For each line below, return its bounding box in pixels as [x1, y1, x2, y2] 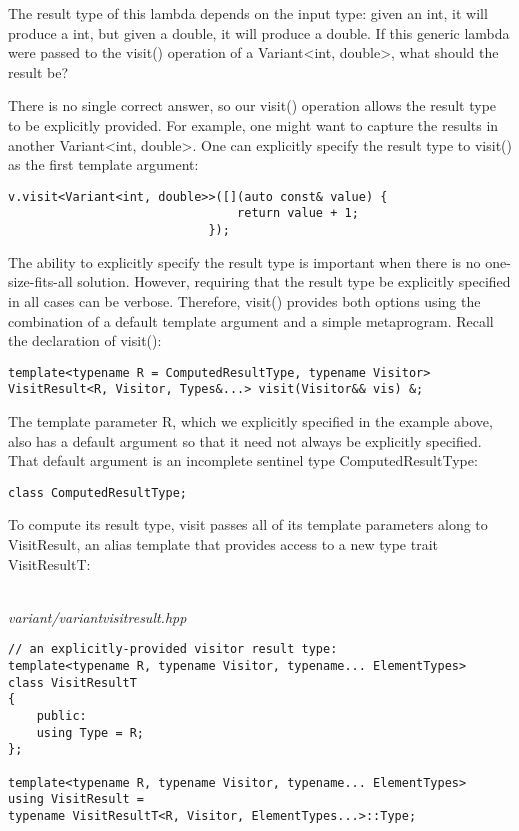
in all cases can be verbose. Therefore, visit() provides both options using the [8, 290, 481, 311]
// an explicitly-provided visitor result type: [8, 642, 338, 657]
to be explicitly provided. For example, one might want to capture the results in [8, 114, 499, 135]
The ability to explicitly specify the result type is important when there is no [8, 251, 481, 272]
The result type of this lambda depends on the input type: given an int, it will [8, 3, 488, 23]
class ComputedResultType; [8, 485, 187, 500]
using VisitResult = [8, 792, 145, 807]
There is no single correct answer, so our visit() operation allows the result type [8, 95, 497, 116]
